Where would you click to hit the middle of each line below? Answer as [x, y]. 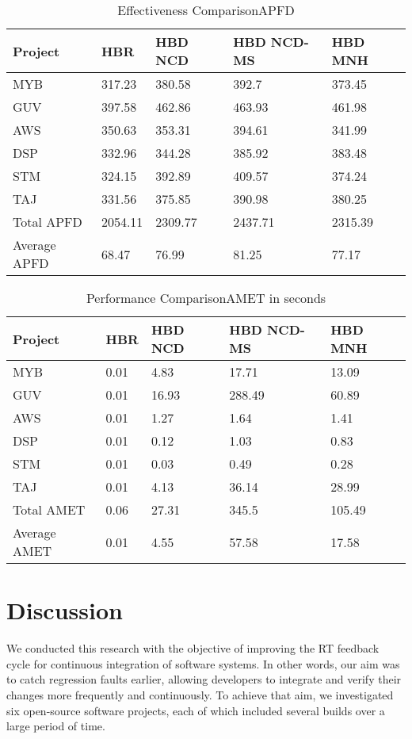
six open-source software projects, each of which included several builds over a [196, 710]
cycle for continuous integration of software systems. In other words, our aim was [203, 663]
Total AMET [49, 509]
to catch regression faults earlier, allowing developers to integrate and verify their [204, 679]
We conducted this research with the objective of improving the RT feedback [193, 648]
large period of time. [56, 726]
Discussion [65, 610]
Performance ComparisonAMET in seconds [206, 298]
